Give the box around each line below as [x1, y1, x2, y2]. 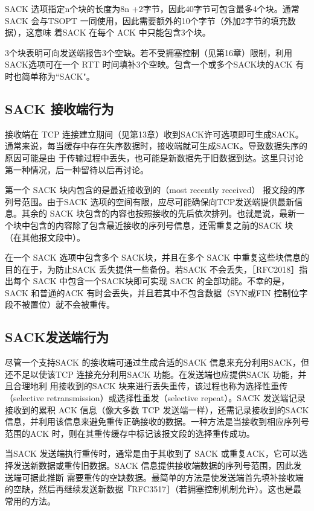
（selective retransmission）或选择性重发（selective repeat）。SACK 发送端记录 [5, 392, 306, 404]
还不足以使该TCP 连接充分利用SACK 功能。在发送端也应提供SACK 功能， [5, 367, 298, 380]
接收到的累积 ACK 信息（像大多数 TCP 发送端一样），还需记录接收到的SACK [5, 403, 309, 416]
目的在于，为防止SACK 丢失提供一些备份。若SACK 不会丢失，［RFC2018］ [5, 262, 300, 275]
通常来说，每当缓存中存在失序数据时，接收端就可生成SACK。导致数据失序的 [5, 139, 307, 152]
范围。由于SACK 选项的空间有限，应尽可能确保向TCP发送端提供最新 [21, 195, 295, 208]
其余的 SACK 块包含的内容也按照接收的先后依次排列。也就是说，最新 [21, 207, 296, 220]
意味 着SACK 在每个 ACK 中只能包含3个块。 [34, 26, 211, 39]
